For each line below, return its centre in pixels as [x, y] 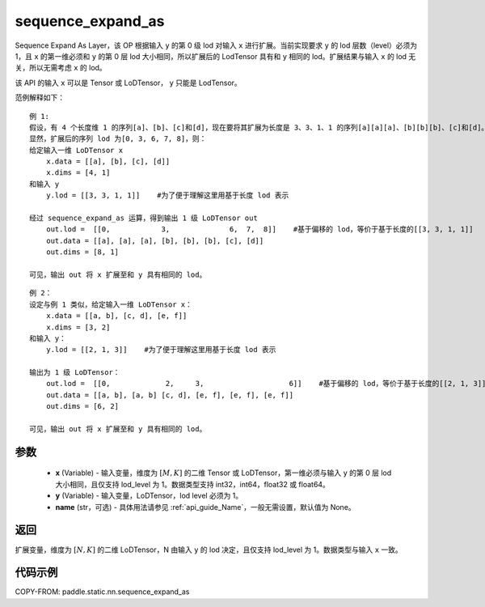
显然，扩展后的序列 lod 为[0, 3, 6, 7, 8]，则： [118, 139]
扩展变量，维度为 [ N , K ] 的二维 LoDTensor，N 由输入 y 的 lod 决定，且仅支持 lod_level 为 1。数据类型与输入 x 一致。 [209, 550]
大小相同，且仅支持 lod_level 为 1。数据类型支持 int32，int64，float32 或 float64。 [193, 484]
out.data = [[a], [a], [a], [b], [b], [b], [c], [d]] [155, 240]
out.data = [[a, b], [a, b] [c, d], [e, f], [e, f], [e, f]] [170, 395]
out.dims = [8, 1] [82, 252]
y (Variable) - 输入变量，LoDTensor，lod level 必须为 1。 [149, 496]
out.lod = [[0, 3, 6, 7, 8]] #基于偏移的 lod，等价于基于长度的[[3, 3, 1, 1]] [259, 229]
